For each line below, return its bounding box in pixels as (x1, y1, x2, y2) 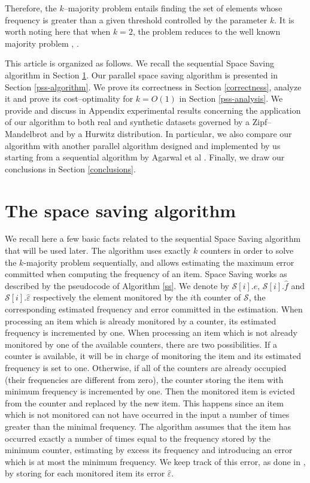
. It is (274, 13, 294, 26)
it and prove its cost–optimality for (5, 92, 133, 105)
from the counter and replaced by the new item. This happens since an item (5, 396, 284, 409)
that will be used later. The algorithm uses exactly (5, 244, 191, 257)
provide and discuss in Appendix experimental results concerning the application (5, 104, 301, 116)
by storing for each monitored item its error (5, 467, 165, 479)
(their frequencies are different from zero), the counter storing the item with (5, 373, 284, 385)
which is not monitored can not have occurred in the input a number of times (5, 408, 290, 421)
